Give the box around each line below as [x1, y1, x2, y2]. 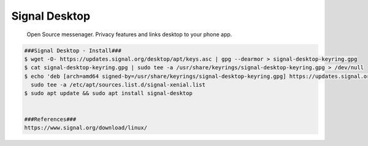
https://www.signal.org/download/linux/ [24, 125, 147, 131]
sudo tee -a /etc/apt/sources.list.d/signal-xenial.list [31, 82, 205, 88]
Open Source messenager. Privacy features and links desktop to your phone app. [26, 31, 232, 38]
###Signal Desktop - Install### [24, 47, 122, 54]
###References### [24, 115, 77, 123]
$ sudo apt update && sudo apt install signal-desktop [24, 90, 193, 97]
